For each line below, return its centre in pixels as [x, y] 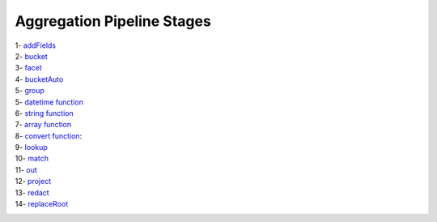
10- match [32, 159]
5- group [30, 91]
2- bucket [31, 56]
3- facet [28, 68]
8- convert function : [49, 136]
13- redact [32, 192]
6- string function [44, 113]
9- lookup [31, 147]
